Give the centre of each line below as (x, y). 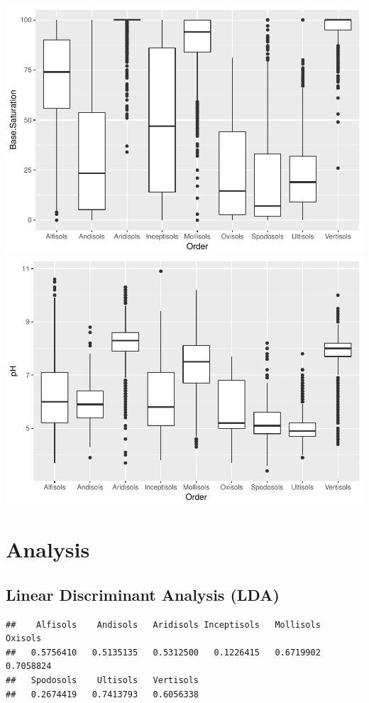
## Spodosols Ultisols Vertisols (103, 680)
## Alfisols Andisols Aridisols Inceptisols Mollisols (163, 625)
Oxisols (24, 639)
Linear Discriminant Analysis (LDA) (143, 594)
